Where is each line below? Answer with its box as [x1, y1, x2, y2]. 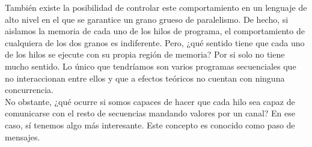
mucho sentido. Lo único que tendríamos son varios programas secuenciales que [5, 59, 296, 72]
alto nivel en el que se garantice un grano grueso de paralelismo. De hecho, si [5, 13, 289, 25]
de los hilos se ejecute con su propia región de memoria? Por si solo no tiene [5, 48, 285, 61]
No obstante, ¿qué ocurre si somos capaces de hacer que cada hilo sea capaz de [5, 95, 295, 107]
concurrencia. [5, 83, 54, 96]
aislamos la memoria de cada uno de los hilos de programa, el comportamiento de [5, 25, 305, 37]
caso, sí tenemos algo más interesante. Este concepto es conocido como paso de [5, 118, 295, 131]
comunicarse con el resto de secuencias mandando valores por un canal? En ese [5, 107, 295, 119]
